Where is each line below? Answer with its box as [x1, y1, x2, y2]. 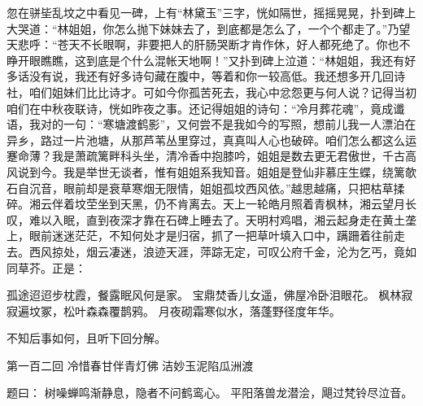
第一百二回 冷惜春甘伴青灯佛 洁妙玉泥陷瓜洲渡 [7, 356, 254, 373]
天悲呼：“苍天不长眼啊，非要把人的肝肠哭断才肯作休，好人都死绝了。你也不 [7, 36, 411, 53]
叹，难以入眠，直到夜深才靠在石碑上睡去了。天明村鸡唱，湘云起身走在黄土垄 [7, 211, 416, 228]
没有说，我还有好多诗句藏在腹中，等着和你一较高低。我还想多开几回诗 [28, 68, 405, 85]
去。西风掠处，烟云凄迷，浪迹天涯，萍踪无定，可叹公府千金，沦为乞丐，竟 [7, 242, 405, 260]
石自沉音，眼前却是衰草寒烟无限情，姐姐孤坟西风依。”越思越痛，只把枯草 [7, 179, 394, 196]
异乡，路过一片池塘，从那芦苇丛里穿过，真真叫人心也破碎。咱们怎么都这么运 [7, 131, 416, 148]
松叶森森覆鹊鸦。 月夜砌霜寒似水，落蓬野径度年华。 [63, 302, 341, 319]
